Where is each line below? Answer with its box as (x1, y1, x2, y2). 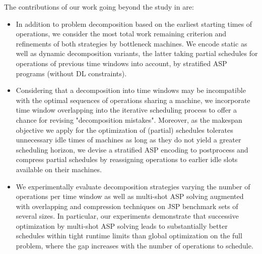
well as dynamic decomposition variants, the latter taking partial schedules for (16, 48, 258, 59)
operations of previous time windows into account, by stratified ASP (16, 58, 227, 68)
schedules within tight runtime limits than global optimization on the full (16, 230, 242, 241)
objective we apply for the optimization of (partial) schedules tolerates (16, 124, 233, 135)
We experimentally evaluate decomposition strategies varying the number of (16, 181, 250, 191)
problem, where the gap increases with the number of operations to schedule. (16, 240, 253, 251)
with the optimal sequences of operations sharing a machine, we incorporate (16, 94, 250, 105)
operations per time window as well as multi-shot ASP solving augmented (16, 191, 244, 201)
